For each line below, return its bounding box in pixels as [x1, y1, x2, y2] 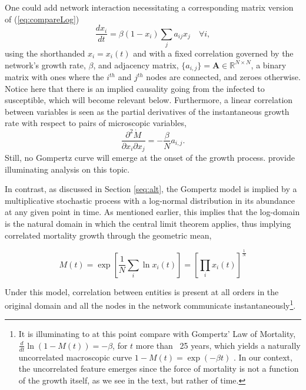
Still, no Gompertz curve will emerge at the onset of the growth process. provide [5, 151, 295, 164]
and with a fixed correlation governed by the [133, 47, 294, 59]
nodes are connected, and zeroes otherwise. [146, 71, 301, 83]
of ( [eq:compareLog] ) [5, 12, 79, 25]
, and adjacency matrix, [93, 58, 179, 71]
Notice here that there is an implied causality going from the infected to [5, 82, 265, 94]
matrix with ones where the [5, 71, 104, 83]
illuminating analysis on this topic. [5, 163, 130, 175]
